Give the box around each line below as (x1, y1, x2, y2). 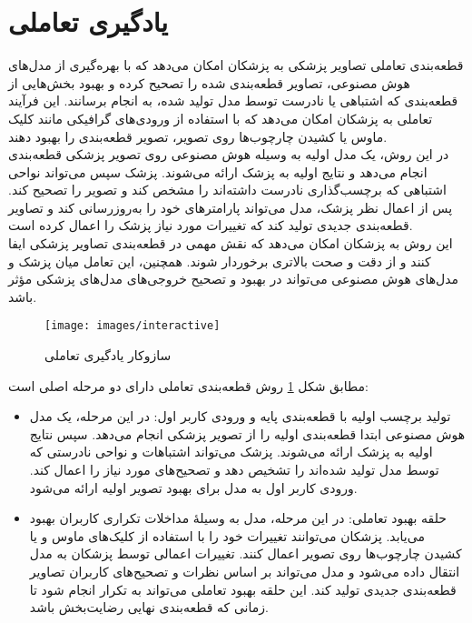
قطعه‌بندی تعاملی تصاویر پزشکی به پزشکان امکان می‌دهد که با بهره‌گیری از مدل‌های (8, 55, 464, 75)
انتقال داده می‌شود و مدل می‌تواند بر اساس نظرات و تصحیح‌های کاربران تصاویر (29, 562, 460, 581)
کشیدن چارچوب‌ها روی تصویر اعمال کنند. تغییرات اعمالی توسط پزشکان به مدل (29, 544, 462, 563)
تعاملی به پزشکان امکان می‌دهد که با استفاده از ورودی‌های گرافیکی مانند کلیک (8, 108, 433, 127)
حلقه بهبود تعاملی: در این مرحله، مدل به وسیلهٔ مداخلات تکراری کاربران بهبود (29, 508, 447, 528)
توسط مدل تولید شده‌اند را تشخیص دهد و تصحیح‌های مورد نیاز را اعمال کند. (29, 460, 439, 479)
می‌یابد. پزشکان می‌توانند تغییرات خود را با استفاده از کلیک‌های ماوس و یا (29, 526, 425, 545)
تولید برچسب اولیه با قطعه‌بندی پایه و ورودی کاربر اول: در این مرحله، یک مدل (29, 407, 451, 426)
